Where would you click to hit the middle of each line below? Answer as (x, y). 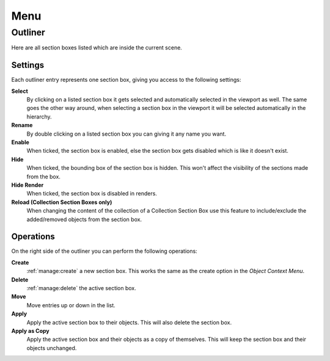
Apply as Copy (31, 330)
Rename (22, 125)
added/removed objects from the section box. (84, 219)
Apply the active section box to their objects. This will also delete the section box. (129, 322)
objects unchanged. (52, 348)
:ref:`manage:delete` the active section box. (82, 288)
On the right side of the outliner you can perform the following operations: (105, 251)
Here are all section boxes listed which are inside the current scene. (97, 48)
